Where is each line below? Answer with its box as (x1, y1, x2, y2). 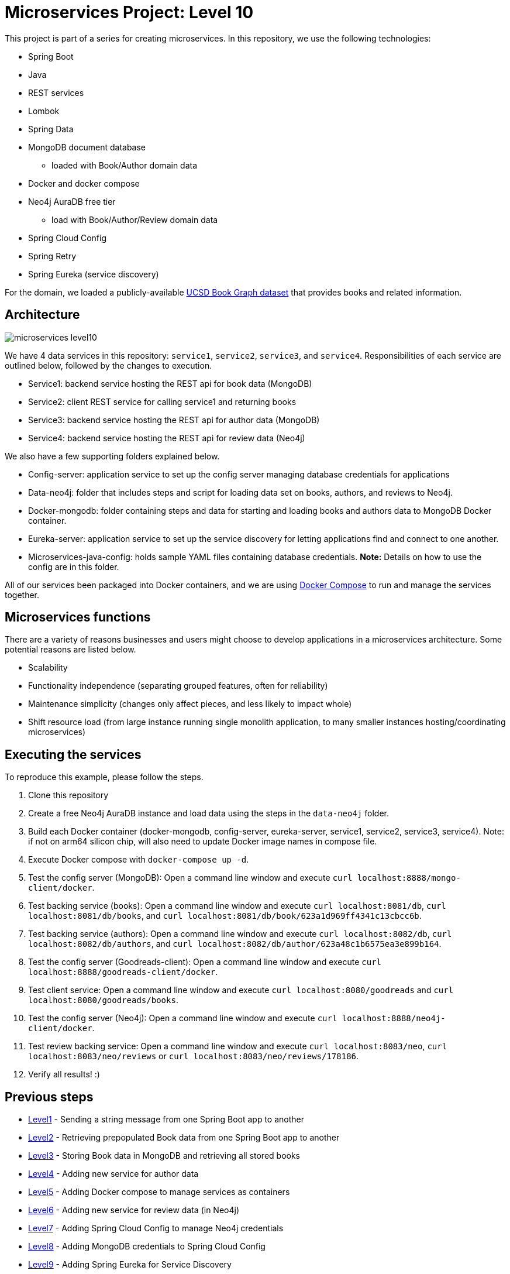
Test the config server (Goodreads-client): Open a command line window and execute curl (28, 957, 382, 967)
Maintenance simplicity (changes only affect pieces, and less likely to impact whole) (28, 699, 352, 709)
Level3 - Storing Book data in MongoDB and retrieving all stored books (28, 1151, 300, 1161)
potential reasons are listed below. (5, 644, 136, 655)
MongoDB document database (28, 142, 146, 152)
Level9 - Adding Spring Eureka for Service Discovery (28, 1259, 232, 1270)
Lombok (28, 105, 60, 116)
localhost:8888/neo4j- (342, 1014, 446, 1024)
